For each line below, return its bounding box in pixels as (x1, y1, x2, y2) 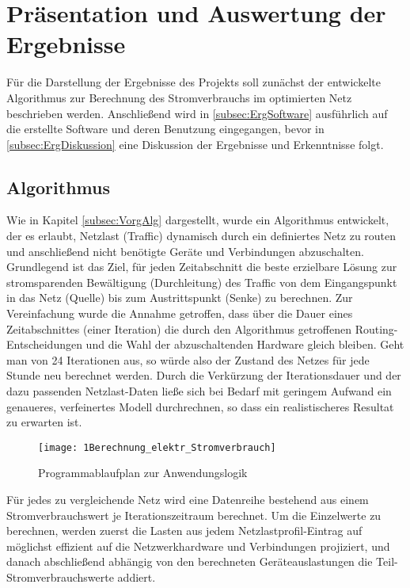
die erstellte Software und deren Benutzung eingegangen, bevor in (6, 120, 325, 137)
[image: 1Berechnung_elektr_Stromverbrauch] (38, 441, 276, 453)
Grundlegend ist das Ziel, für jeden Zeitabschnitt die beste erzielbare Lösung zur (6, 258, 397, 275)
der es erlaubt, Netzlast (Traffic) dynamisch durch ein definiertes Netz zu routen (6, 227, 397, 244)
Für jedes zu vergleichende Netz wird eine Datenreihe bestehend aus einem (6, 491, 369, 508)
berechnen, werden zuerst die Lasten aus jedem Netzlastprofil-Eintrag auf (6, 522, 363, 539)
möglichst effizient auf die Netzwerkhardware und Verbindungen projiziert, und (6, 537, 390, 554)
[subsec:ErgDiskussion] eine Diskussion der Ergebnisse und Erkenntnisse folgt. (6, 136, 384, 152)
